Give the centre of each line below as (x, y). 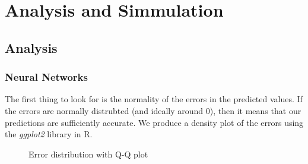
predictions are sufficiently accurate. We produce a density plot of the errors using (154, 122)
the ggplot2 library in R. (49, 134)
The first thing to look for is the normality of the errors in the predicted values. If (154, 99)
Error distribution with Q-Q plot (88, 154)
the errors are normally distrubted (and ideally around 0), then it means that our (153, 110)
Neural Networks (46, 77)
